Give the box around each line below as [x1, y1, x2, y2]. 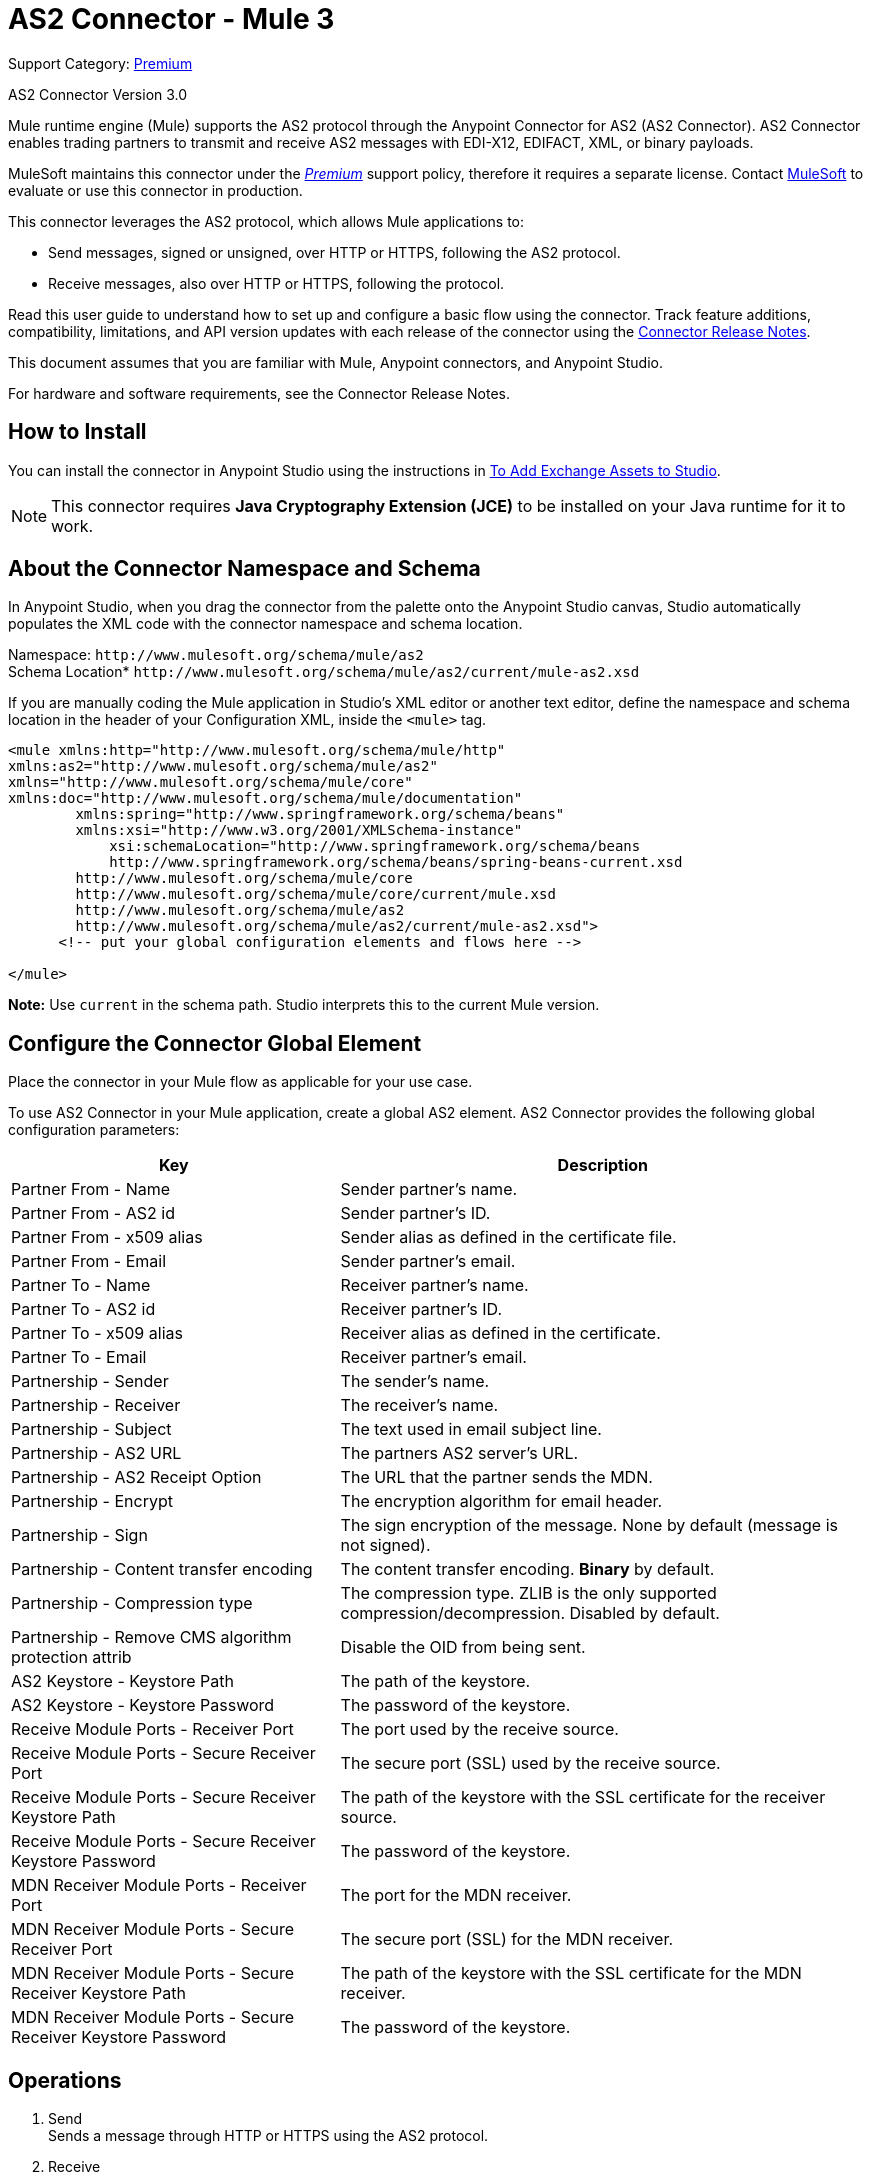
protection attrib [11, 1647, 132, 1668]
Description [557, 1155, 649, 1176]
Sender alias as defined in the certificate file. [340, 1227, 677, 1248]
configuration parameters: [8, 1121, 180, 1139]
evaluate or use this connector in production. [8, 181, 303, 199]
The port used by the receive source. [340, 1719, 619, 1740]
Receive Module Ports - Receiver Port [11, 1719, 294, 1740]
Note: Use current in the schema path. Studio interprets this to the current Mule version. [8, 996, 600, 1014]
